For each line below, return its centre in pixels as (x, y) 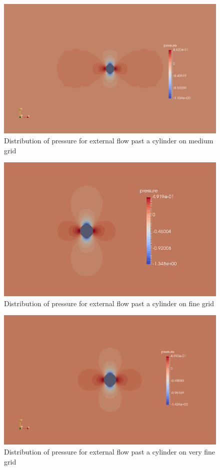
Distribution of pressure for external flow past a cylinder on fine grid (109, 303)
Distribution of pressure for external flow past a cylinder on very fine (109, 452)
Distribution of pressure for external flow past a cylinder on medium (109, 140)
